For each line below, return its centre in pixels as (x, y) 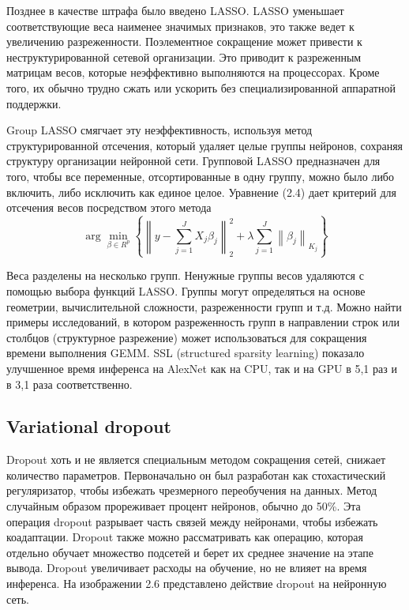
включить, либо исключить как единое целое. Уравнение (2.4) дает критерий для (202, 192)
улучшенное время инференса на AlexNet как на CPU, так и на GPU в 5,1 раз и (202, 368)
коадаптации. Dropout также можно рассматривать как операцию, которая (185, 537)
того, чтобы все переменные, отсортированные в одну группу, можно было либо (200, 176)
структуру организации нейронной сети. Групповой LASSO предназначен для (193, 161)
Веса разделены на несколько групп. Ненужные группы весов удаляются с (185, 275)
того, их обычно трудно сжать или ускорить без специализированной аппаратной (201, 87)
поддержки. (34, 103)
